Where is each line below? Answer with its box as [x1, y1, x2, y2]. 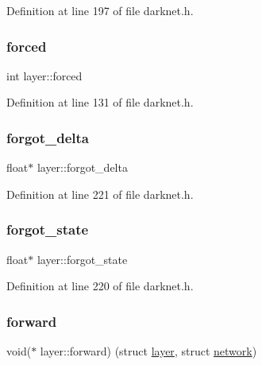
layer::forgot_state [37, 250, 128, 267]
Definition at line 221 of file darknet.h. [6, 185, 194, 202]
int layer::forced [6, 67, 83, 83]
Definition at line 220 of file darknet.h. [6, 278, 194, 294]
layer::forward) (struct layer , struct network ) [40, 343, 257, 359]
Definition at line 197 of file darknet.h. [6, 2, 194, 18]
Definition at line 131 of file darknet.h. [6, 94, 194, 111]
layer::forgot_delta [37, 159, 128, 176]
